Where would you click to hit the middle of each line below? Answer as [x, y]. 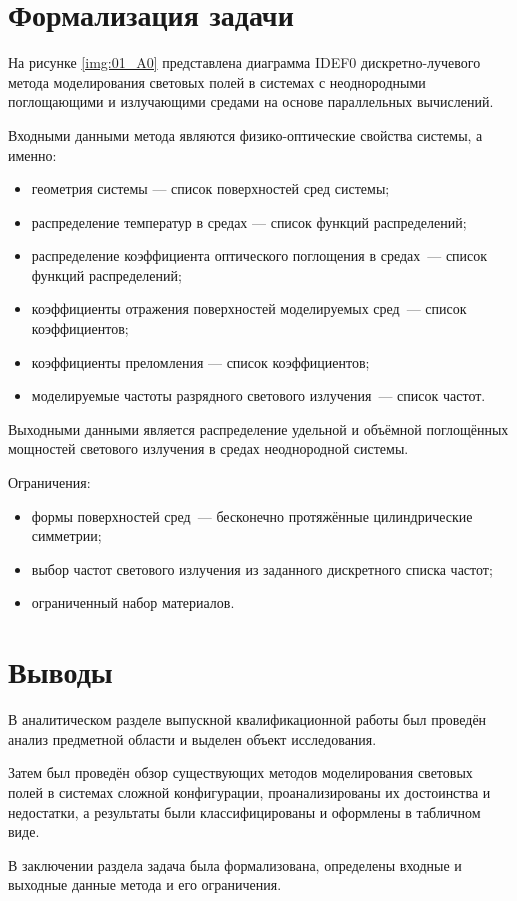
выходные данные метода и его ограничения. [145, 884]
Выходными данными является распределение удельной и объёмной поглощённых [258, 428]
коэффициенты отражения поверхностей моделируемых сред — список [249, 308]
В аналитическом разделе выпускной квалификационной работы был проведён [247, 719]
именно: [32, 154]
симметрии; [66, 535]
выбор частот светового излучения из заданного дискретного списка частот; [262, 568]
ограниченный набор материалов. [133, 602]
